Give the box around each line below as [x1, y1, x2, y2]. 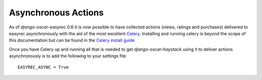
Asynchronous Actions [9, 7, 104, 18]
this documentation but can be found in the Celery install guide [9, 38, 135, 43]
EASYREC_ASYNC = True [17, 64, 69, 70]
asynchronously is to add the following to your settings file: [9, 53, 127, 59]
